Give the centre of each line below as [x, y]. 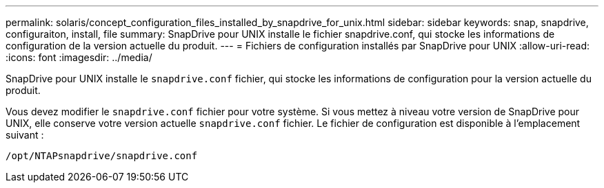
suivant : [25, 135]
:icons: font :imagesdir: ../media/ [79, 57]
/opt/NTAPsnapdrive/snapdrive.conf [102, 156]
